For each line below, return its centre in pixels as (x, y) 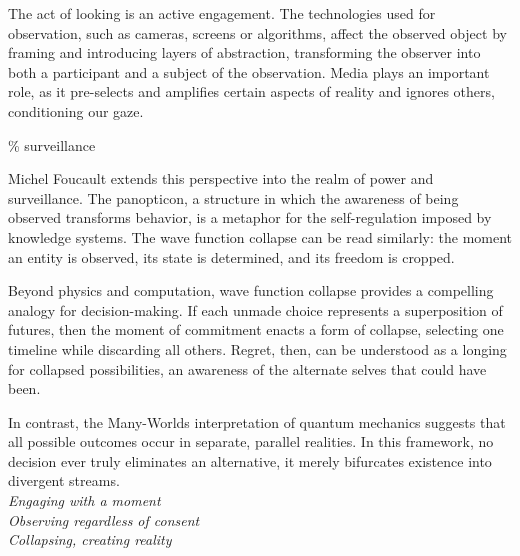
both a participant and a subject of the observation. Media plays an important (249, 71)
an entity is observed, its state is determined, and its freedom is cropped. (231, 256)
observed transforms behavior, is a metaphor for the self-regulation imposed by (250, 217)
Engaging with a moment (84, 500)
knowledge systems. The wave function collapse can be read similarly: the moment (260, 236)
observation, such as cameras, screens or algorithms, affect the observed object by (257, 32)
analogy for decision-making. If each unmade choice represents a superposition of (255, 309)
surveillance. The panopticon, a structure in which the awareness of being (233, 197)
